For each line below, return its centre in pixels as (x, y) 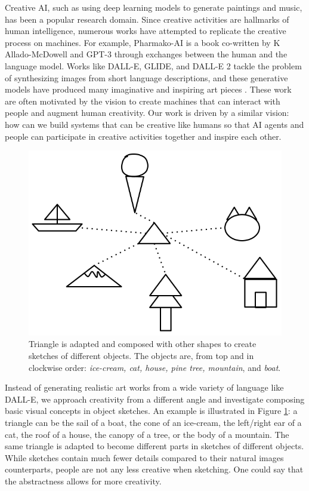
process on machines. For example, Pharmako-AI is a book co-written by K (143, 42)
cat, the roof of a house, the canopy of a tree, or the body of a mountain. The (147, 434)
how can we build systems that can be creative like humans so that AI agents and (154, 124)
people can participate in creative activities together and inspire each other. (143, 136)
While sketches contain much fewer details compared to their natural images (144, 457)
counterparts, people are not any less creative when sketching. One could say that (154, 469)
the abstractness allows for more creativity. (83, 481)
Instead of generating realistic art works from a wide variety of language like (144, 387)
